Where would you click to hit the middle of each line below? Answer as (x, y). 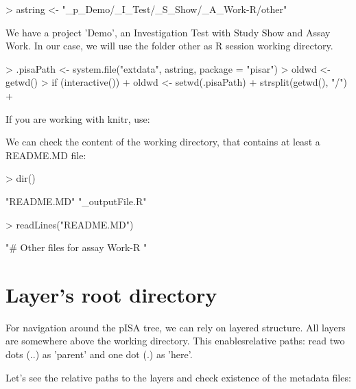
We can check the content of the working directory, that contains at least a (163, 142)
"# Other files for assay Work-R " (76, 247)
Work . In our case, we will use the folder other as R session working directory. (169, 46)
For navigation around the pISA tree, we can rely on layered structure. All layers (176, 327)
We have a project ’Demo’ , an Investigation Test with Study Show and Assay (168, 32)
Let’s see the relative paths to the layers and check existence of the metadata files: (178, 377)
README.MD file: (46, 155)
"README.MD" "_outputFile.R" (76, 201)
